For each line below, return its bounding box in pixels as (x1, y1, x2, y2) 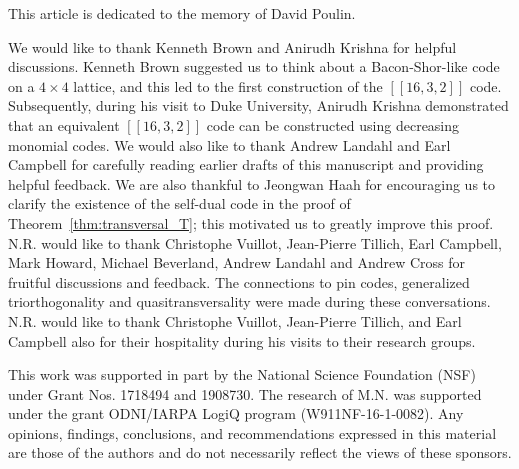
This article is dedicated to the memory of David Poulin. (8, 3, 356, 23)
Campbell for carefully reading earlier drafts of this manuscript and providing (8, 154, 484, 175)
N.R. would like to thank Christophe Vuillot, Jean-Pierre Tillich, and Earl (8, 310, 462, 331)
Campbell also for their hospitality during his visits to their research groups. (8, 330, 476, 351)
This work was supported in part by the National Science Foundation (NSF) (8, 364, 476, 385)
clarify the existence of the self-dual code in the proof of (8, 193, 351, 214)
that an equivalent (8, 114, 120, 135)
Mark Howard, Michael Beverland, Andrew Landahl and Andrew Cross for (8, 252, 466, 273)
